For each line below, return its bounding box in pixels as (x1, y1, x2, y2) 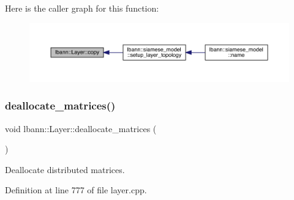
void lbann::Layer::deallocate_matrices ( (5, 122, 157, 135)
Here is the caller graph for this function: (5, 2, 159, 14)
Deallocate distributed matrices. (5, 163, 125, 176)
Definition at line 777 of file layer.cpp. (5, 183, 147, 196)
